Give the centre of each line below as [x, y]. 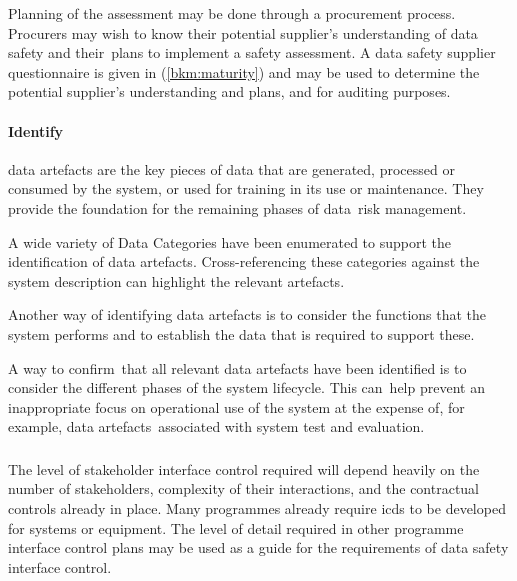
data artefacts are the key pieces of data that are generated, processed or [231, 168]
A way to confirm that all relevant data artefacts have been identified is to [237, 367]
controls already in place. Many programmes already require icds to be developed [257, 508]
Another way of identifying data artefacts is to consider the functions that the [247, 314]
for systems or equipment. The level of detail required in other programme [236, 527]
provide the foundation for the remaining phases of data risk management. [237, 207]
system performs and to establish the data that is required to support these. [241, 333]
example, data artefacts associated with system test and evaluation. [216, 426]
